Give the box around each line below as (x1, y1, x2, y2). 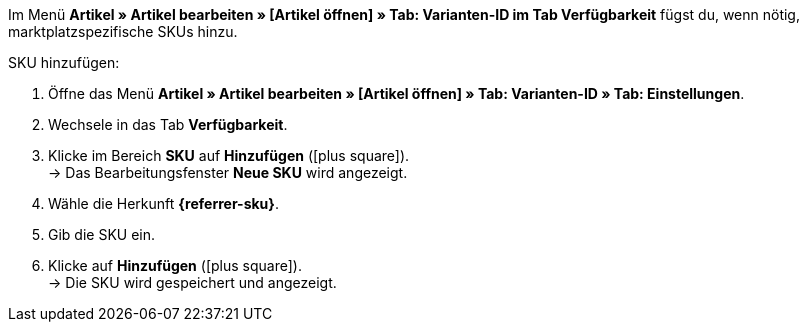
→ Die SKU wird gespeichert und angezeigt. (48, 274, 337, 291)
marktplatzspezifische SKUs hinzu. (8, 23, 238, 40)
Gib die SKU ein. (48, 226, 156, 243)
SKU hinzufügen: (8, 54, 120, 71)
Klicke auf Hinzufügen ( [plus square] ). (48, 257, 302, 274)
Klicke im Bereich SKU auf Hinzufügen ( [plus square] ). (48, 147, 410, 164)
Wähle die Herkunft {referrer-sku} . (48, 195, 279, 212)
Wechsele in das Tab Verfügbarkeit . (48, 116, 288, 133)
